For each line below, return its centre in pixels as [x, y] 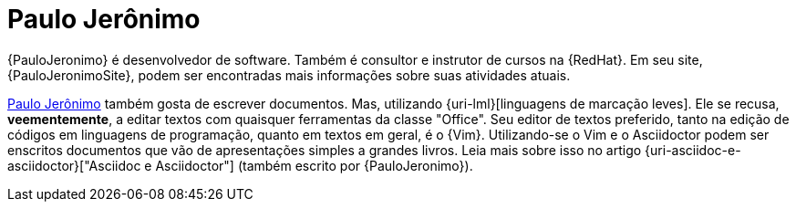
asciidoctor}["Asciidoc [74, 165]
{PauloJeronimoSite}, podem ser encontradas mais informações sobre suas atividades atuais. [289, 75]
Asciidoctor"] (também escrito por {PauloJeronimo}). [314, 165]
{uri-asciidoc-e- [693, 150]
